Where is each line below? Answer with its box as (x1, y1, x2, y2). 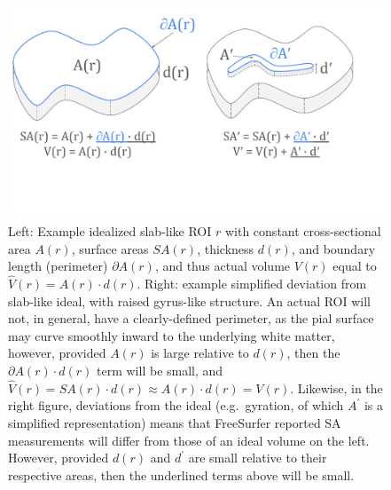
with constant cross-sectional (224, 222, 381, 241)
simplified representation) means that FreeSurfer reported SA (8, 414, 341, 432)
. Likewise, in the (290, 378, 383, 397)
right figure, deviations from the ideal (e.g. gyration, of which (8, 396, 344, 415)
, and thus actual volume (154, 257, 291, 275)
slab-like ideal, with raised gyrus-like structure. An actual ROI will (8, 291, 371, 310)
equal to (332, 257, 377, 275)
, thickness (197, 239, 254, 257)
